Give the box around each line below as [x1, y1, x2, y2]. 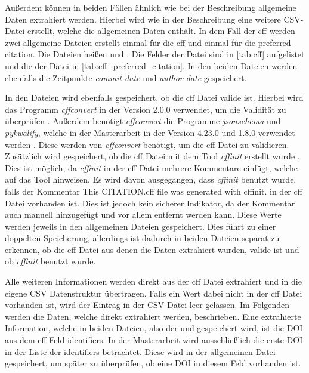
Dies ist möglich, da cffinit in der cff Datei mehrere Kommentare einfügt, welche [5, 161, 298, 174]
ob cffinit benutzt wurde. [5, 255, 96, 267]
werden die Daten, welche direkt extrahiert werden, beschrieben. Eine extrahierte [5, 310, 301, 322]
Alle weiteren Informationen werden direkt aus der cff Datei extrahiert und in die [5, 275, 302, 288]
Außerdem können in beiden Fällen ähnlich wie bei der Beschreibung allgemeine [5, 1, 296, 13]
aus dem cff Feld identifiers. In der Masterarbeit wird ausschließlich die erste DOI [5, 334, 303, 346]
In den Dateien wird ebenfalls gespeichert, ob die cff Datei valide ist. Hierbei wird [5, 91, 304, 104]
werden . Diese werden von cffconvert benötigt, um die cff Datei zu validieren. [5, 138, 289, 150]
